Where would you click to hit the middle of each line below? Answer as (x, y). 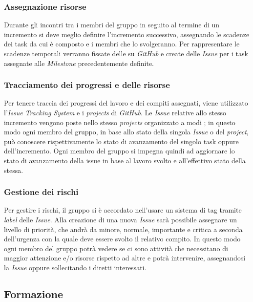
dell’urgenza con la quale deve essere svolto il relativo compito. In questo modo (122, 239)
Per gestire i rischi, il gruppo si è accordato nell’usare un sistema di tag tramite (123, 210)
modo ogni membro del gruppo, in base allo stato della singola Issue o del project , (126, 132)
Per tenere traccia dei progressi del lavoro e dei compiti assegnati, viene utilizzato (126, 103)
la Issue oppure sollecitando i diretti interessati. (75, 267)
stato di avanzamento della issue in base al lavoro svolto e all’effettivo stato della (125, 160)
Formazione (34, 293)
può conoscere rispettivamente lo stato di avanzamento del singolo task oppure (121, 141)
